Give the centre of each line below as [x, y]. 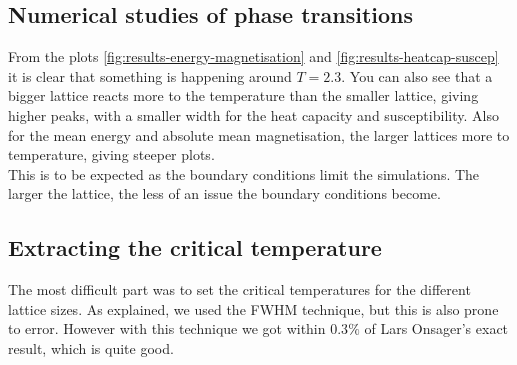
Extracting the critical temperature [195, 247]
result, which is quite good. [91, 347]
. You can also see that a [417, 75]
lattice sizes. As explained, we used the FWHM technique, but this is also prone [253, 308]
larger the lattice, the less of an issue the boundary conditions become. [224, 193]
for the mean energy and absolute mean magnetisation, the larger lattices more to [259, 134]
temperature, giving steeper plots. [111, 154]
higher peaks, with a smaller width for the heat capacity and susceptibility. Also [253, 114]
